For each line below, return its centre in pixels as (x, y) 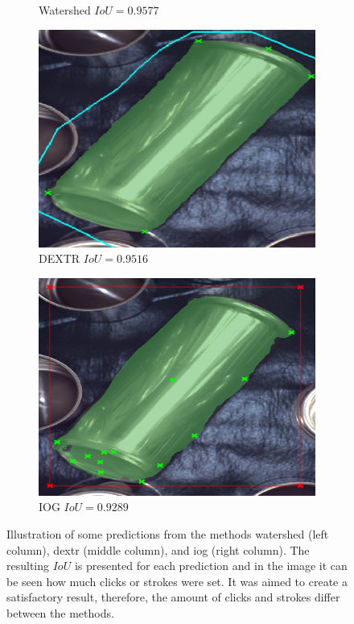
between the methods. (60, 612)
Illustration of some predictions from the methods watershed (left (168, 533)
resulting (28, 566)
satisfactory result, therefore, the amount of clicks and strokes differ (173, 597)
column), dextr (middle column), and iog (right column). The (158, 549)
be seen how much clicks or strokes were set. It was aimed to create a (177, 581)
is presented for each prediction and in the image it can (211, 566)
